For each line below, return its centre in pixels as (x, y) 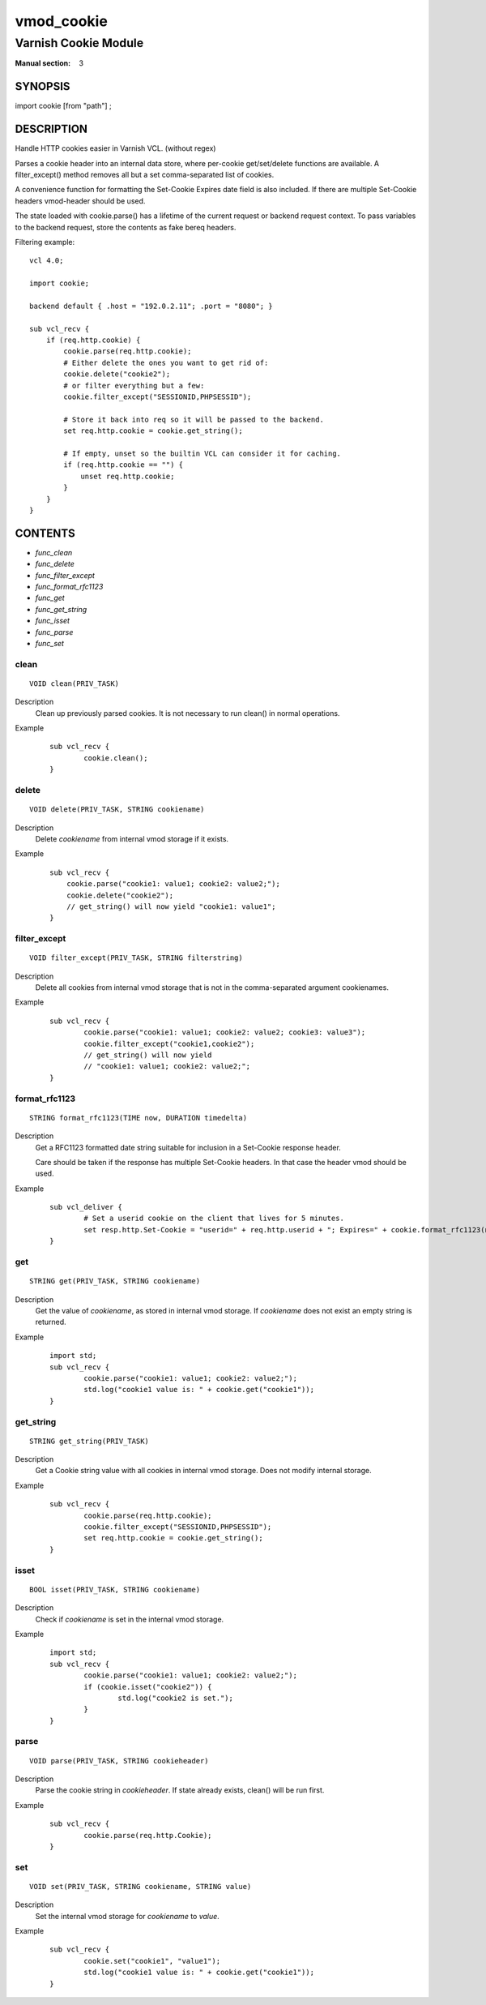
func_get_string (61, 609)
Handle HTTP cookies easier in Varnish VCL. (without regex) (115, 148)
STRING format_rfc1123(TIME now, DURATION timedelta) (138, 1118)
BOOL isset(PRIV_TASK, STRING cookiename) (115, 1589)
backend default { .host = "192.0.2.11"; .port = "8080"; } (151, 306)
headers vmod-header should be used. (80, 201)
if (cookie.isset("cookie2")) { (148, 1687)
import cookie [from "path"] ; (64, 106)
